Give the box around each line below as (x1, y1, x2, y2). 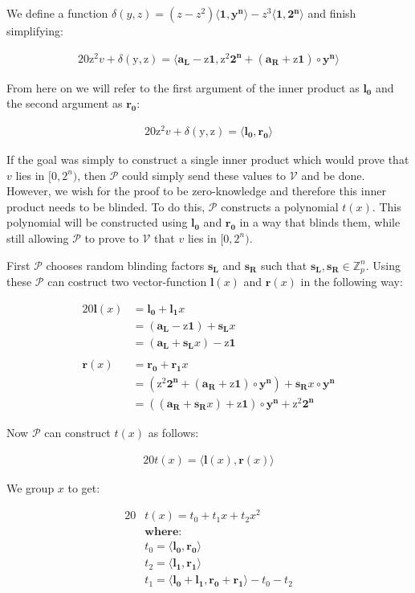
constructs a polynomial (221, 198, 339, 215)
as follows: (148, 423, 199, 440)
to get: (67, 479, 100, 496)
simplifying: (6, 22, 63, 39)
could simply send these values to (122, 166, 287, 183)
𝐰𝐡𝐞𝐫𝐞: (144, 526, 182, 538)
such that (260, 256, 307, 273)
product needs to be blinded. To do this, (6, 198, 205, 215)
